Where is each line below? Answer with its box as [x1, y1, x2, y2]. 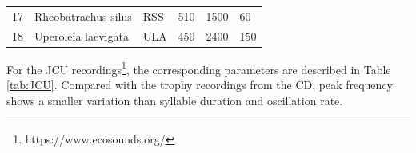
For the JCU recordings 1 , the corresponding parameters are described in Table [6, 58, 391, 77]
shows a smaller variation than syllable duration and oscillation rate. [6, 92, 343, 108]
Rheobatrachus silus [34, 7, 132, 24]
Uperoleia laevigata [34, 27, 129, 44]
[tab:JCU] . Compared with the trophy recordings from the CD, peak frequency [6, 76, 393, 92]
